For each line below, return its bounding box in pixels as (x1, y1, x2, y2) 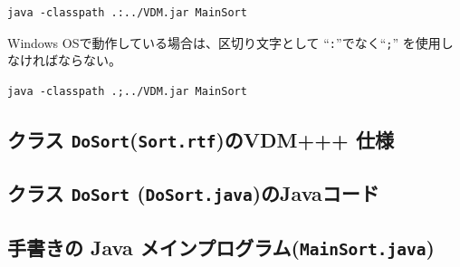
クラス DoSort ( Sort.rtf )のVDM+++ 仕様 (7, 125, 394, 153)
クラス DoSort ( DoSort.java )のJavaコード (7, 179, 379, 207)
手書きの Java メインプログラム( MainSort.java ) (7, 233, 435, 261)
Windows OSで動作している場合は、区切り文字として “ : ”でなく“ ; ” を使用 (7, 33, 441, 52)
